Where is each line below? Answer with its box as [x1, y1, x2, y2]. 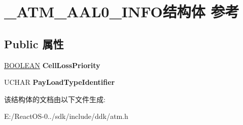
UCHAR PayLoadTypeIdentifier [4, 77, 115, 87]
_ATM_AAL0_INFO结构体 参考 [4, 1, 239, 22]
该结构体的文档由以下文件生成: [4, 93, 106, 104]
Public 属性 [4, 36, 64, 51]
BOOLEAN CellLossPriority [4, 59, 100, 70]
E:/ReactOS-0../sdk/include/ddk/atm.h [4, 111, 128, 121]
